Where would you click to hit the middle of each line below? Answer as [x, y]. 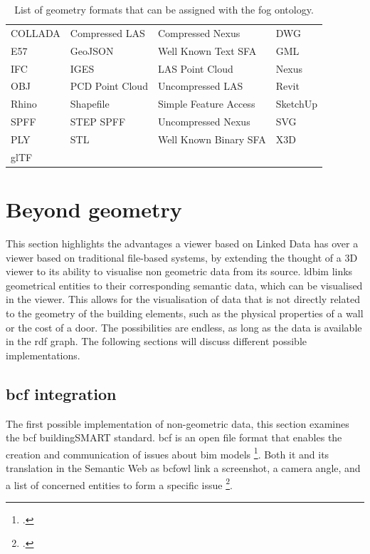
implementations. [43, 355]
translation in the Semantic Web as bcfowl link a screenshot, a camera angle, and [183, 467]
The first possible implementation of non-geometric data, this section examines [178, 423]
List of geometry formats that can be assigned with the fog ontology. [164, 9]
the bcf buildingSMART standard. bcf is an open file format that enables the [174, 437]
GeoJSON [92, 50]
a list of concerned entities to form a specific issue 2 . [119, 483]
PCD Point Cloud [109, 86]
